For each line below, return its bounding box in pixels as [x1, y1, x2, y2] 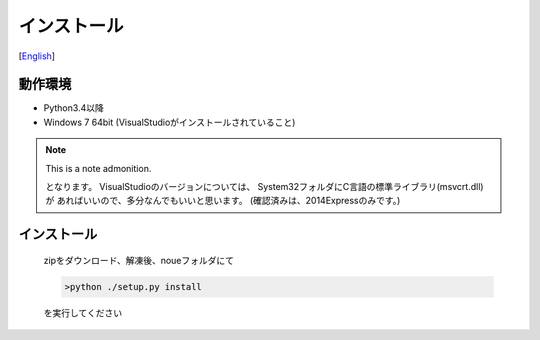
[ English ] [18, 50, 55, 62]
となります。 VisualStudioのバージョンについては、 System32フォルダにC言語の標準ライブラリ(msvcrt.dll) [45, 181, 484, 193]
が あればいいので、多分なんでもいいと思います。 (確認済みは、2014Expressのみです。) [45, 195, 401, 207]
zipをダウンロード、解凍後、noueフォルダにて [43, 254, 235, 266]
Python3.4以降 [43, 102, 104, 114]
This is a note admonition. [45, 162, 152, 174]
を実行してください [43, 306, 123, 319]
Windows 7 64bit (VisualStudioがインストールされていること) [43, 116, 296, 128]
